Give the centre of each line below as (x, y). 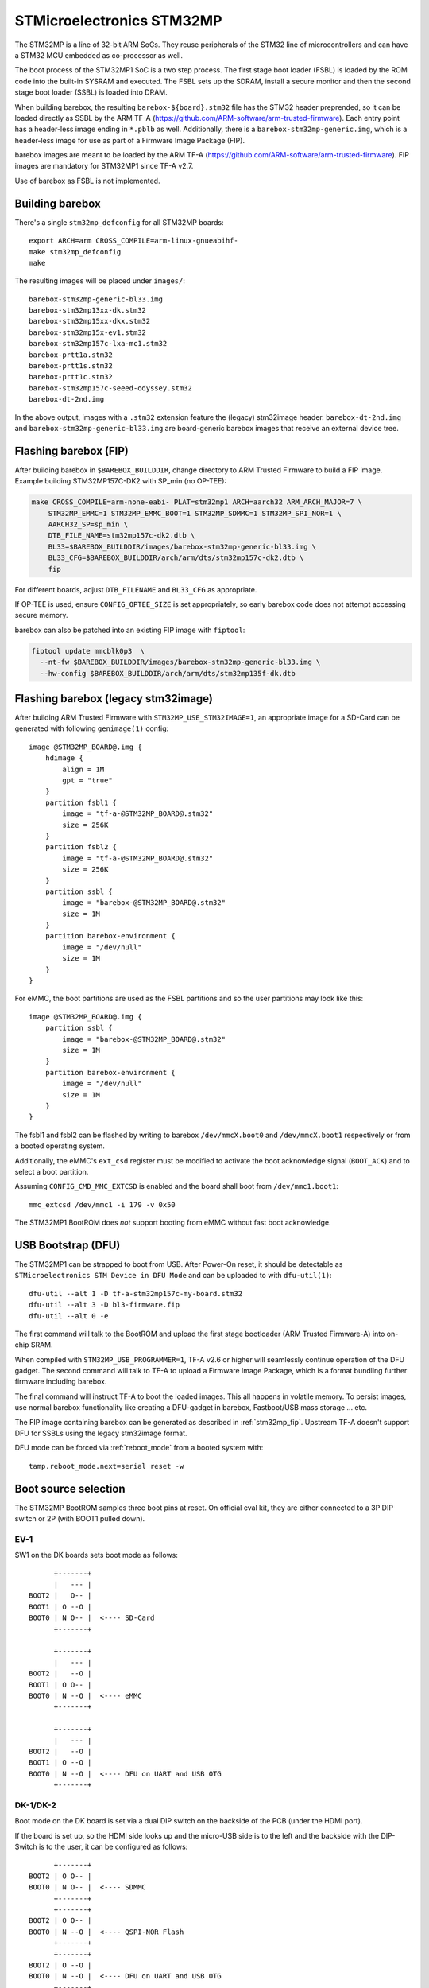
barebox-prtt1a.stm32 (71, 355)
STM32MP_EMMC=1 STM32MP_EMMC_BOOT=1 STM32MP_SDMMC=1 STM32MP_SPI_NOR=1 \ (195, 513)
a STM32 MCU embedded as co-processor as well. (99, 55)
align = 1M (83, 769)
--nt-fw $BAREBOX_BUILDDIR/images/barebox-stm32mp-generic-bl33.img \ (180, 662)
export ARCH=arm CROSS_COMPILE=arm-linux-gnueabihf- (133, 241)
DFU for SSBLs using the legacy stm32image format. (101, 1433)
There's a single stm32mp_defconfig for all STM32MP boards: (119, 222)
